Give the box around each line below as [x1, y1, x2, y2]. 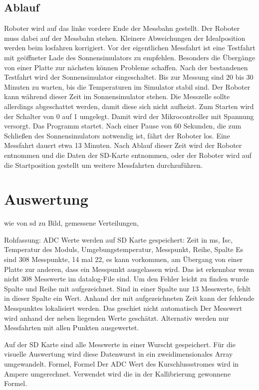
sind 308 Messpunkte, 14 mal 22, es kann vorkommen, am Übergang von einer [4, 254, 243, 264]
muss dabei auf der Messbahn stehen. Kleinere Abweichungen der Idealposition [4, 32, 246, 43]
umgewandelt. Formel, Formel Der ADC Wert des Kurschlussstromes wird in [4, 358, 239, 369]
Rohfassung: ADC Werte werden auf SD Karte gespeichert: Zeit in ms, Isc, [4, 234, 233, 245]
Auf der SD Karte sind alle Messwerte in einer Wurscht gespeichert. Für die [4, 339, 236, 349]
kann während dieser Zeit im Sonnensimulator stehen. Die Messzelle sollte [4, 91, 230, 102]
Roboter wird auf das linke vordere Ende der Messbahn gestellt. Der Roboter [4, 23, 240, 33]
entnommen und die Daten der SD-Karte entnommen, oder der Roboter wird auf [4, 149, 252, 160]
